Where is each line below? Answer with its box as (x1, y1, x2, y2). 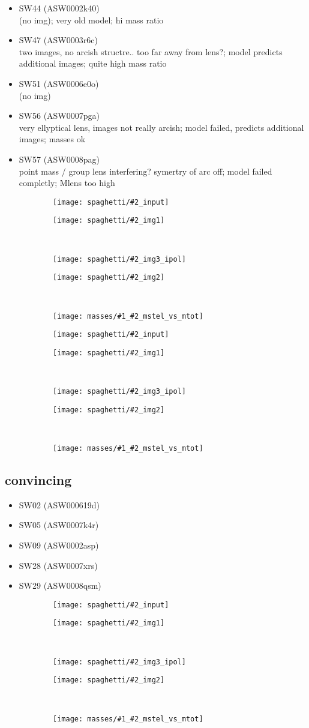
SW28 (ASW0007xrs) (19, 559, 98, 571)
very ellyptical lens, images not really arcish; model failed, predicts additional (19, 121, 304, 133)
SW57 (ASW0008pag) (19, 152, 100, 165)
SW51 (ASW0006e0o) (19, 77, 99, 89)
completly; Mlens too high (19, 176, 115, 189)
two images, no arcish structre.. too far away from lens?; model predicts (19, 45, 283, 58)
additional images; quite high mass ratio (19, 57, 167, 70)
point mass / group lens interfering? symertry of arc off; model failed (19, 164, 272, 177)
